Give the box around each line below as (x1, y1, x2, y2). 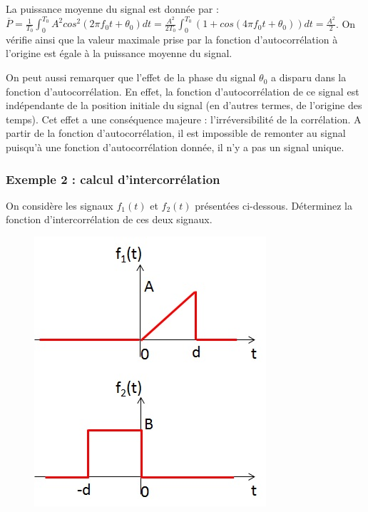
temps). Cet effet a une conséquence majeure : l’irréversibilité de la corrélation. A (6, 111, 362, 126)
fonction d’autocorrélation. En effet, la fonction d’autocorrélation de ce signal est (6, 83, 359, 98)
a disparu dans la (271, 70, 347, 85)
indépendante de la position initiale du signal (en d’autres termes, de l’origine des (6, 98, 362, 113)
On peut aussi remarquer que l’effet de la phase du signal (6, 70, 256, 85)
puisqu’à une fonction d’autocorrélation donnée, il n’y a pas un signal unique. (6, 140, 344, 155)
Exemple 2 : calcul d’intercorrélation (6, 170, 220, 188)
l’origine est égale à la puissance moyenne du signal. (6, 46, 232, 61)
